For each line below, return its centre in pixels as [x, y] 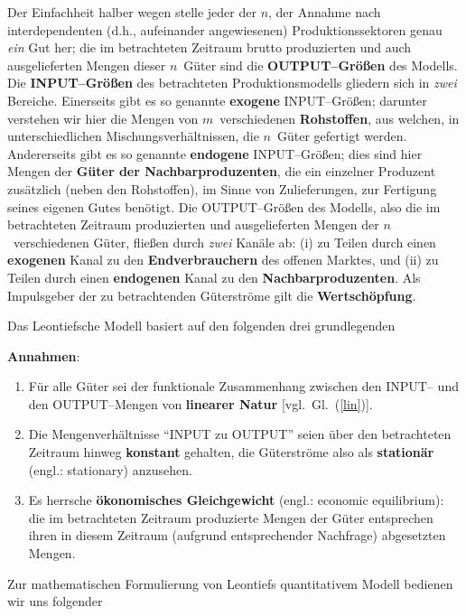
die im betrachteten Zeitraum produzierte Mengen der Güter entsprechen [231, 517]
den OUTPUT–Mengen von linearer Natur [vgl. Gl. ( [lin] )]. [200, 403]
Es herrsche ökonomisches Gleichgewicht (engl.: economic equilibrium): [236, 500]
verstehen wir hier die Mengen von [103, 118]
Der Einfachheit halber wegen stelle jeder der [132, 12]
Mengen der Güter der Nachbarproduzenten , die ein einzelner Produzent [222, 171]
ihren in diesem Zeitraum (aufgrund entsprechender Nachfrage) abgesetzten [237, 535]
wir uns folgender [55, 601]
